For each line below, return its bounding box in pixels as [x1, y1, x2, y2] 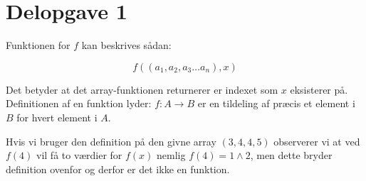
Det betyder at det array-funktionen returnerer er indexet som [6, 82, 278, 97]
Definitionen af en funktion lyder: [6, 96, 152, 111]
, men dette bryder [250, 148, 333, 163]
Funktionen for [6, 38, 70, 53]
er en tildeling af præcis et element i [197, 96, 355, 111]
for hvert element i [16, 109, 98, 124]
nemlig [157, 148, 186, 163]
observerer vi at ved [273, 133, 360, 148]
